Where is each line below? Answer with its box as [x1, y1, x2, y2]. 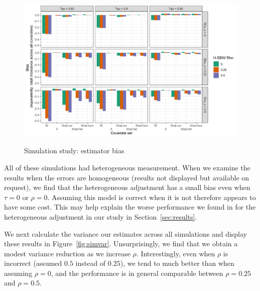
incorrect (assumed [4, 258, 62, 268]
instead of [75, 258, 106, 268]
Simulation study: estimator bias [24, 145, 124, 156]
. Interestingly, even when [136, 248, 215, 258]
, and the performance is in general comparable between [51, 267, 223, 278]
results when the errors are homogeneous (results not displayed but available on [4, 172, 249, 182]
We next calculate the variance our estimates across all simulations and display [4, 228, 247, 239]
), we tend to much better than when [120, 258, 234, 268]
